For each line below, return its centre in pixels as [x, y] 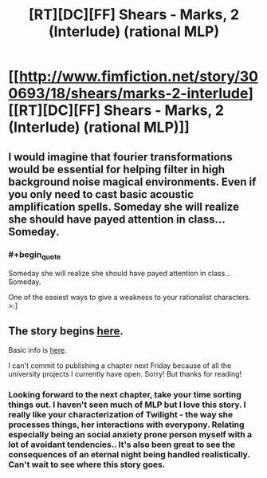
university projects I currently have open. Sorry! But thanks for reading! [125, 373]
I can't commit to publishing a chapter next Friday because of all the [120, 365]
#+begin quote [35, 255]
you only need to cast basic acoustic [101, 194]
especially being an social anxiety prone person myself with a [130, 434]
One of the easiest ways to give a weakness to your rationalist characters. [130, 298]
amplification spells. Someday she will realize [124, 206]
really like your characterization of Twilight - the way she [121, 414]
